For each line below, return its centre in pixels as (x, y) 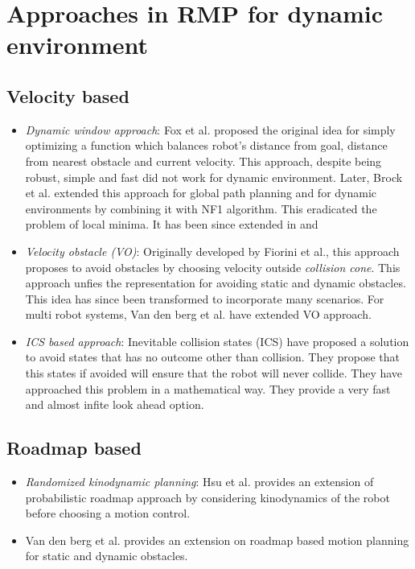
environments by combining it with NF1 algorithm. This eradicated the (201, 208)
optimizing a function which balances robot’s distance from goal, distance (206, 145)
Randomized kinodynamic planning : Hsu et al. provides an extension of (199, 482)
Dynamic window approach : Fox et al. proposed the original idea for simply (210, 129)
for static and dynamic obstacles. (107, 556)
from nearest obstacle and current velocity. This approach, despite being (203, 161)
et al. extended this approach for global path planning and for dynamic (201, 193)
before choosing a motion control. (108, 513)
